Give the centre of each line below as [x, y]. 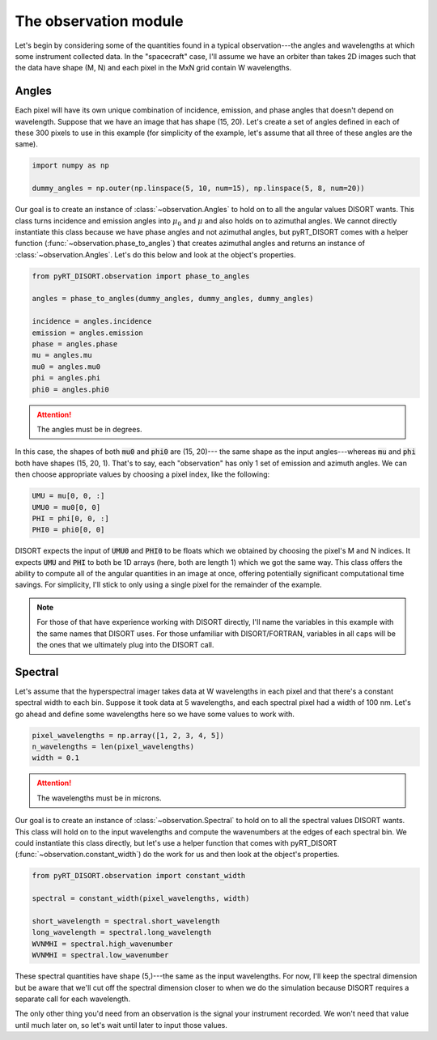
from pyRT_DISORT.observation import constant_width [139, 876]
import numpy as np [70, 166]
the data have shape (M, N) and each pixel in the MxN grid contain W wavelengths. [153, 68]
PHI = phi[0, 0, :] [70, 518]
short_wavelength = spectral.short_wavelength [126, 921]
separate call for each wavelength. [73, 999]
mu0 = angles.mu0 [66, 367]
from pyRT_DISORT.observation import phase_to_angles [141, 276]
